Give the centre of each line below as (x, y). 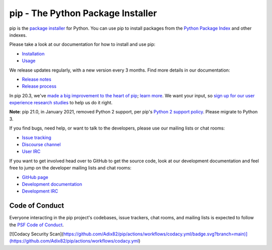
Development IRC (40, 191)
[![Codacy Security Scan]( (37, 234)
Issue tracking (37, 137)
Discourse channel (41, 145)
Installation (33, 53)
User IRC (31, 152)
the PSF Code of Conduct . (37, 225)
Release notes (37, 79)
